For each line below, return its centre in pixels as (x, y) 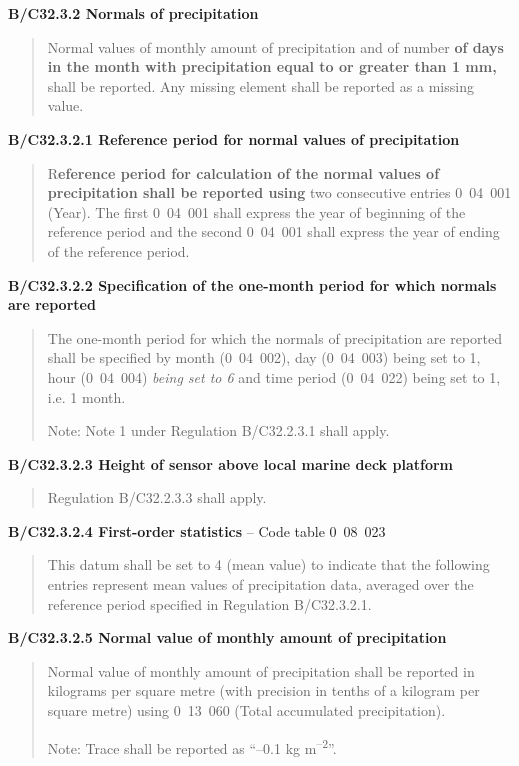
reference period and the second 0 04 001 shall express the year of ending (273, 231)
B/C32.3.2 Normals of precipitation (133, 13)
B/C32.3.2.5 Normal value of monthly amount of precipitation (227, 637)
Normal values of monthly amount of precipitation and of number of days (275, 46)
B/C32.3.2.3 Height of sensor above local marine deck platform (230, 463)
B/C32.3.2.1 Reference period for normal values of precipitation (234, 138)
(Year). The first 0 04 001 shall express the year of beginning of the (256, 211)
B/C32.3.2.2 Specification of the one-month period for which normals (252, 284)
